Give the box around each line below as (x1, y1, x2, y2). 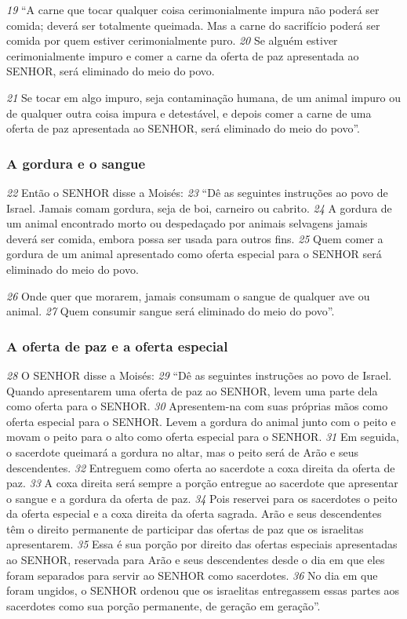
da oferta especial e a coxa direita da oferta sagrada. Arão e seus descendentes (6, 505, 382, 522)
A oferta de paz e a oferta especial (6, 336, 228, 355)
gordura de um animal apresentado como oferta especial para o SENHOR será (6, 246, 382, 262)
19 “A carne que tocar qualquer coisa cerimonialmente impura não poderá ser (6, 2, 380, 17)
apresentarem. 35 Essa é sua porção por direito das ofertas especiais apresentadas (6, 536, 398, 552)
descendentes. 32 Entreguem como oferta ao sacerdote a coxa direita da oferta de (6, 459, 395, 475)
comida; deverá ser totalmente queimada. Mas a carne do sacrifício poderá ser (6, 16, 380, 33)
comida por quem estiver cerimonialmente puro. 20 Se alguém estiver (6, 32, 338, 49)
